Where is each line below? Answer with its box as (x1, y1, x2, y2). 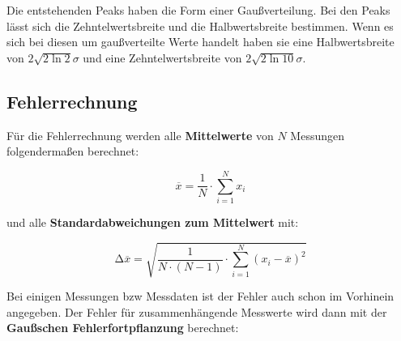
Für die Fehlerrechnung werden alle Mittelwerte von (6, 126, 274, 143)
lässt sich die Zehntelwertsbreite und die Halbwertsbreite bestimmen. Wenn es (6, 17, 394, 34)
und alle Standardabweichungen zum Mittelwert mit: (6, 213, 299, 230)
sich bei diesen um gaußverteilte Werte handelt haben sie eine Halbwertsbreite (6, 33, 395, 50)
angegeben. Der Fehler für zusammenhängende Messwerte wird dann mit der (6, 303, 387, 320)
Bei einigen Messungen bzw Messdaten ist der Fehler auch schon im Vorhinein (6, 288, 395, 305)
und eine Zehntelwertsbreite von (83, 49, 242, 66)
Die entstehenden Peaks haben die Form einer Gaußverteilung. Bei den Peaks (6, 2, 390, 18)
